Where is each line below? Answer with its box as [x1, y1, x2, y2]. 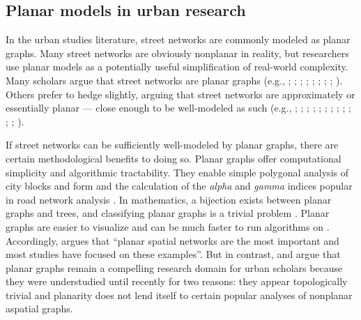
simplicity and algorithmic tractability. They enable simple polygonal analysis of [6, 165, 348, 179]
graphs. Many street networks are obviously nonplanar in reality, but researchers [6, 45, 349, 60]
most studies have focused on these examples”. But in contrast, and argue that [6, 247, 341, 261]
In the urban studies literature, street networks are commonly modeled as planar [6, 32, 351, 47]
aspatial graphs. [6, 301, 73, 316]
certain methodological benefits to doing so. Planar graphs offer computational [6, 151, 341, 165]
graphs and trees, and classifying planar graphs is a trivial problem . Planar [6, 206, 330, 220]
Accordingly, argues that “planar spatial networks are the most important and [6, 233, 339, 247]
